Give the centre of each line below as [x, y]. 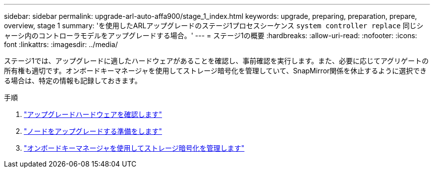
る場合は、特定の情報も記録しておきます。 [73, 81]
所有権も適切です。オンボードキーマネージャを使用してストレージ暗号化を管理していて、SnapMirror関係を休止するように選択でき [216, 71]
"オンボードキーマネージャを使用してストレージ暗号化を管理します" [134, 148]
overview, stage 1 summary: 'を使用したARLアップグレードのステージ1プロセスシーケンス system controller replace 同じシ [214, 26]
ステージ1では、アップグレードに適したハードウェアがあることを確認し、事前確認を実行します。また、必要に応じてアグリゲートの [217, 61]
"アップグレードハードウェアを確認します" [93, 114]
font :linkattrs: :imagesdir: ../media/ [61, 44]
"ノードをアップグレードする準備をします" [93, 131]
